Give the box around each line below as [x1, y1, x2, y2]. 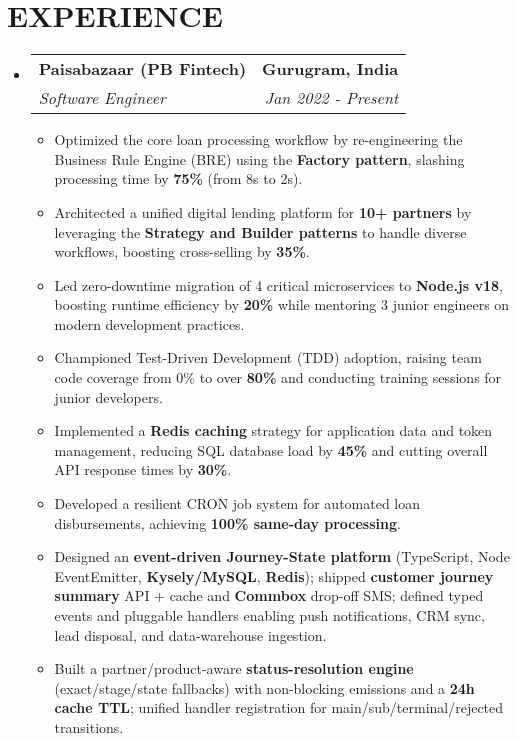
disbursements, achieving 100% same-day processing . [54, 512, 401, 533]
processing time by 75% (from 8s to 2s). [54, 168, 303, 189]
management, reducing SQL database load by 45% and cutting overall [54, 439, 488, 460]
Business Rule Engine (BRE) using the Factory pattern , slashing [54, 148, 465, 169]
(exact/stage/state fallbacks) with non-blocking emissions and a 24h [54, 677, 475, 698]
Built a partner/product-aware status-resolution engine [54, 658, 414, 679]
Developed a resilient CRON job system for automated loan [54, 493, 421, 514]
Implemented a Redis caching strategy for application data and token [54, 420, 493, 441]
